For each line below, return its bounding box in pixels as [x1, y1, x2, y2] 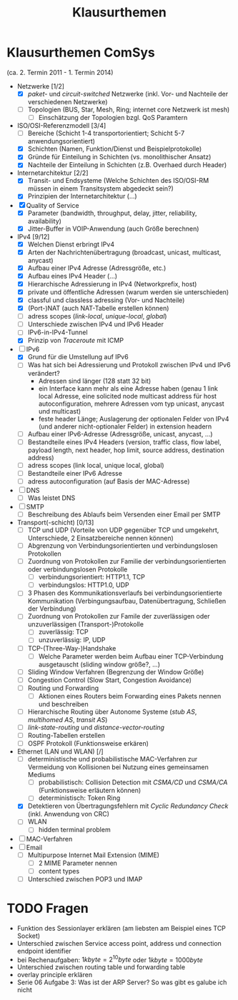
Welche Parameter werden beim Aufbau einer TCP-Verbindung [38, 651, 224, 661]
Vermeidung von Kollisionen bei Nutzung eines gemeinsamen [27, 763, 209, 771]
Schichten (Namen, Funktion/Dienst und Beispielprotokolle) [27, 144, 202, 154]
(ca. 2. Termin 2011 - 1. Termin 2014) [6, 68, 114, 76]
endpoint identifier [16, 946, 72, 955]
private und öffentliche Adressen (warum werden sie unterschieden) [27, 287, 229, 296]
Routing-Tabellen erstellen [27, 731, 105, 739]
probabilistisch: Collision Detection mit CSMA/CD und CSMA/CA [38, 778, 228, 786]
